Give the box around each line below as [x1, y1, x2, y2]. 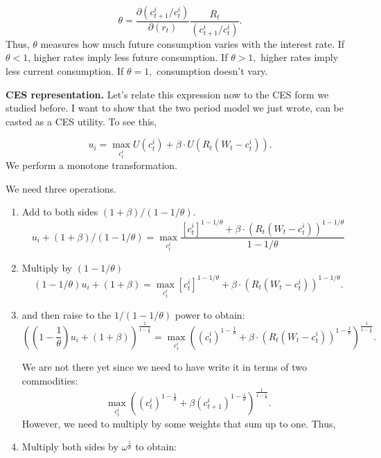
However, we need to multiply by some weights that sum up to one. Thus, [21, 416, 336, 430]
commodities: [21, 373, 78, 387]
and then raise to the [21, 307, 112, 322]
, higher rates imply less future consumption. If [28, 50, 228, 64]
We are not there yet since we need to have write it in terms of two [21, 360, 308, 374]
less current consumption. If [6, 64, 124, 78]
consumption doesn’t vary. [157, 64, 268, 78]
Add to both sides [21, 204, 98, 219]
